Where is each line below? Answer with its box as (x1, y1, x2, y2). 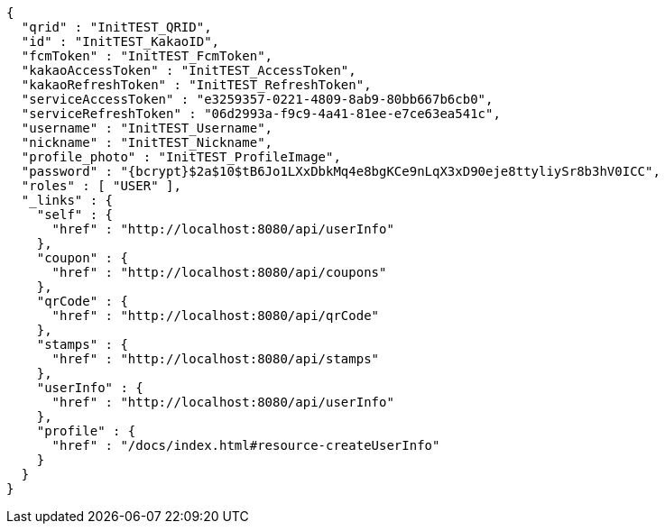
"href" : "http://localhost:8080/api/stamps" (51, 352, 380, 366)
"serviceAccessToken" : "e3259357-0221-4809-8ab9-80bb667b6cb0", (21, 92, 494, 106)
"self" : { (36, 207, 114, 222)
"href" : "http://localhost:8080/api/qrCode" (51, 308, 380, 323)
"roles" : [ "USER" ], (21, 179, 181, 193)
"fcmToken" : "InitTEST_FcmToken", (21, 49, 273, 63)
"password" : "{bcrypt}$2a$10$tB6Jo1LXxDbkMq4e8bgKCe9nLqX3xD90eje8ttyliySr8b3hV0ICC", (21, 164, 660, 179)
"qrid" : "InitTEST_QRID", (21, 20, 212, 34)
